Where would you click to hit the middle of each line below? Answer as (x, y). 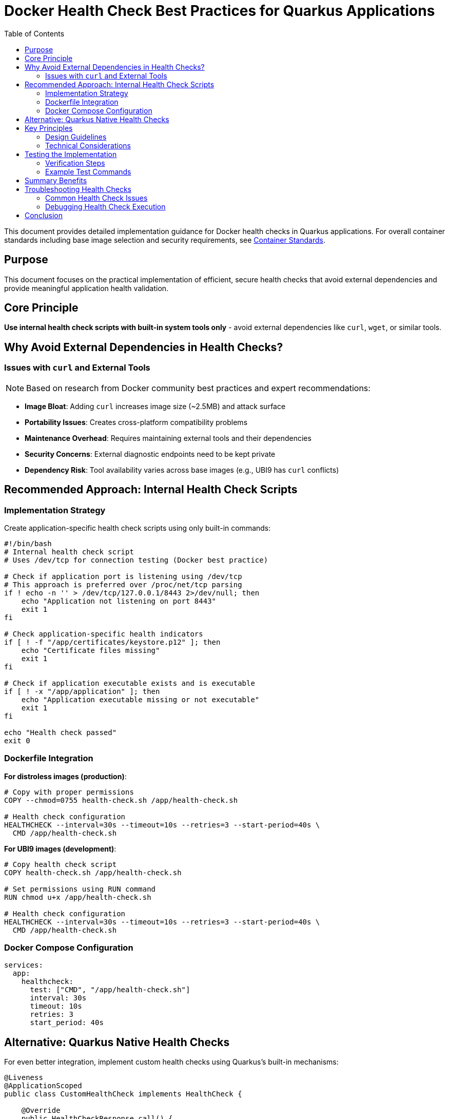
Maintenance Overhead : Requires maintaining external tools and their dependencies (168, 438)
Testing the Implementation (71, 154)
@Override (41, 1111)
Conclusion (44, 215)
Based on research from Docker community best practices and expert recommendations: (198, 388)
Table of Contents (34, 33)
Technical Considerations (88, 145)
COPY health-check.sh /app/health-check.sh (93, 872)
